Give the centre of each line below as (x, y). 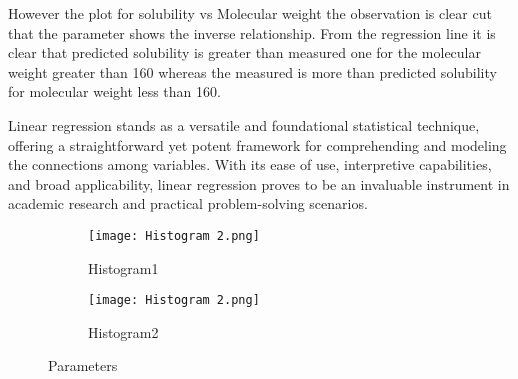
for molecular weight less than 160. (114, 91)
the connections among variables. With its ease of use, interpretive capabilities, (250, 164)
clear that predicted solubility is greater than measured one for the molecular (245, 52)
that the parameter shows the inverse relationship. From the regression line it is (252, 32)
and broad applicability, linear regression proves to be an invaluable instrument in (259, 183)
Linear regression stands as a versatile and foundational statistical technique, (244, 124)
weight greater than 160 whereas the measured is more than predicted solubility (252, 71)
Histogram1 (123, 267)
